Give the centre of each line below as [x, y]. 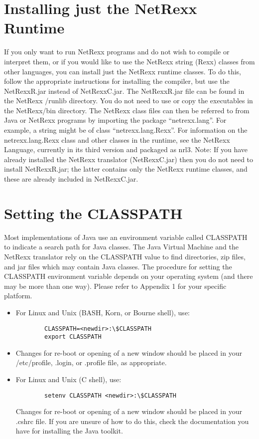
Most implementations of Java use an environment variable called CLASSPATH [126, 237]
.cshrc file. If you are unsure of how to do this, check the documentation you [132, 421]
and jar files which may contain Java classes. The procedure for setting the [118, 266]
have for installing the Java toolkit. [69, 431]
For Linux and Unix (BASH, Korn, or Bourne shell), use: [103, 312]
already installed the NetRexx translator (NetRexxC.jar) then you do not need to [129, 159]
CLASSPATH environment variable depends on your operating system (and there [129, 276]
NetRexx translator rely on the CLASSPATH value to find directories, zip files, [125, 256]
